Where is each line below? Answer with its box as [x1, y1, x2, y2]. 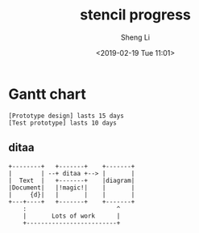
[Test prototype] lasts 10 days [8, 119, 117, 127]
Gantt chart [8, 85, 86, 103]
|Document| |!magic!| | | [8, 184, 135, 192]
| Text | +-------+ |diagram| [8, 176, 135, 184]
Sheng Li [120, 32, 151, 42]
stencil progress [79, 6, 192, 24]
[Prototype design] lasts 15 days [8, 112, 125, 120]
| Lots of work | [23, 212, 121, 220]
